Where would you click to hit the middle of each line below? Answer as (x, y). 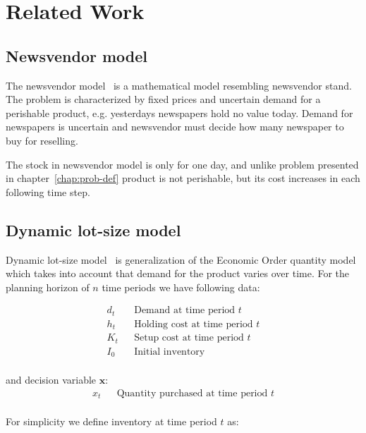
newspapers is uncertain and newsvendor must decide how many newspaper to (175, 127)
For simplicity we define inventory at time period (111, 421)
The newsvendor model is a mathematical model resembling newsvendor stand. (179, 85)
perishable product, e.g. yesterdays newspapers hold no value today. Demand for (179, 112)
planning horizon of (48, 287)
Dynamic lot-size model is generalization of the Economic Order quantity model (181, 259)
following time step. (48, 191)
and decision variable (51, 380)
